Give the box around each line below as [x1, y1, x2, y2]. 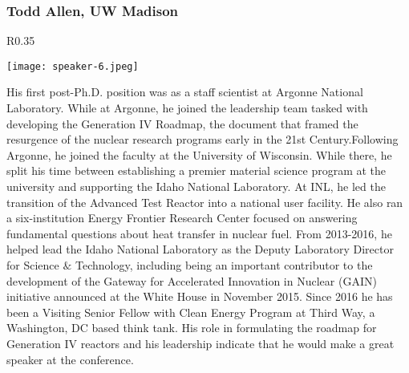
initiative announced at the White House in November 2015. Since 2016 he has [6, 288, 393, 305]
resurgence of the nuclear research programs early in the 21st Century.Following [6, 131, 399, 148]
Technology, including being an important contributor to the [75, 257, 373, 273]
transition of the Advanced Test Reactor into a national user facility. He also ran [6, 193, 403, 210]
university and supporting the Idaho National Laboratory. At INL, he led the [6, 178, 386, 195]
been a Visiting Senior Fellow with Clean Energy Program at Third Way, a [6, 303, 375, 320]
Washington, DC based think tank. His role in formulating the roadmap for [6, 319, 377, 336]
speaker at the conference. [6, 351, 134, 367]
